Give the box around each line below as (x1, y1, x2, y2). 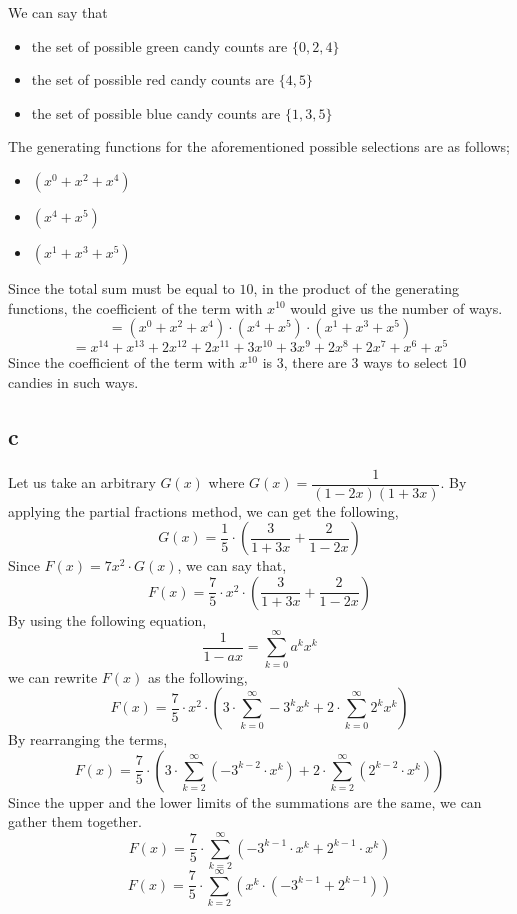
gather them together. (8, 811, 142, 832)
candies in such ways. (8, 371, 139, 392)
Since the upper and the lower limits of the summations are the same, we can (8, 791, 482, 812)
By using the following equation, (8, 609, 207, 630)
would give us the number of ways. (290, 297, 503, 318)
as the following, (147, 666, 248, 687)
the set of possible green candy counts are (31, 35, 288, 56)
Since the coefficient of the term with (8, 352, 235, 373)
